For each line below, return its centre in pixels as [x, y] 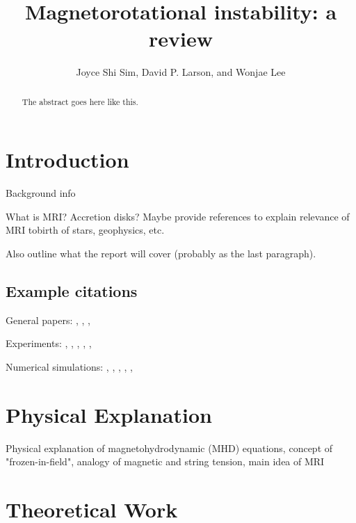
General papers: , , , [48, 320]
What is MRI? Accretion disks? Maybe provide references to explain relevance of [178, 216]
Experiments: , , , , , [49, 343]
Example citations [72, 291]
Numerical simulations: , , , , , [70, 367]
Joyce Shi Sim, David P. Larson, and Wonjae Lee [181, 72]
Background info [41, 193]
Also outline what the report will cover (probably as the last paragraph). [161, 254]
